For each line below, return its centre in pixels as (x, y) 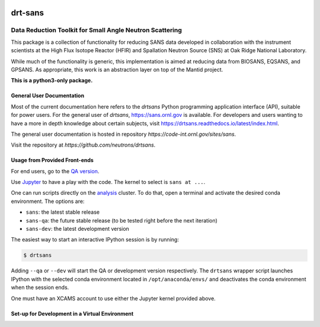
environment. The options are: (48, 201)
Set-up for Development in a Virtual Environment (72, 313)
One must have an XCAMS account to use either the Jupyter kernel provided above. (113, 298)
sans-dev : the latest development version (78, 229)
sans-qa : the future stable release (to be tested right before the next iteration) (121, 220)
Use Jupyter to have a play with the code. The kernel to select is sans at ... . (108, 182)
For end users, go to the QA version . (55, 171)
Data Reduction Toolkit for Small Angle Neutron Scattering (96, 30)
